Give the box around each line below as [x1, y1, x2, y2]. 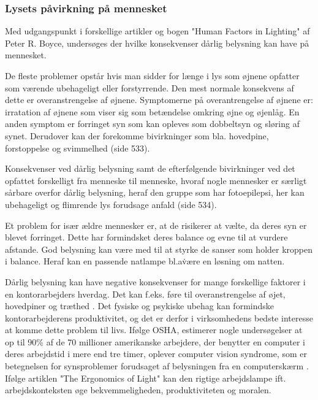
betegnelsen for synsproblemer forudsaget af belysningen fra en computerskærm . [5, 360, 309, 372]
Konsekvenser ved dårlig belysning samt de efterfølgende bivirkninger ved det [5, 162, 295, 175]
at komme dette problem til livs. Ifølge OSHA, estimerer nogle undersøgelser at [5, 323, 303, 336]
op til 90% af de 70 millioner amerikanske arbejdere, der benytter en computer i [5, 335, 305, 348]
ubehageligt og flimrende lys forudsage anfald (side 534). [5, 198, 217, 210]
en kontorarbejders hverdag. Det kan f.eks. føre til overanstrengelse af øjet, [5, 287, 286, 300]
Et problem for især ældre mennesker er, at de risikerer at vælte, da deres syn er [5, 218, 307, 231]
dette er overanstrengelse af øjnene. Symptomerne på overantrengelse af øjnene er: [5, 93, 313, 106]
